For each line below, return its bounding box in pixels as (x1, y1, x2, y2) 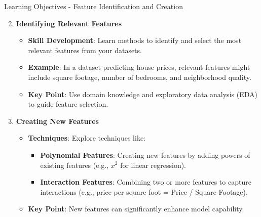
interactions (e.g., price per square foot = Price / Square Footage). (40, 186, 248, 197)
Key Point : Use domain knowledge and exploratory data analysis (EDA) (28, 89, 257, 99)
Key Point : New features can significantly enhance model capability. (28, 203, 244, 214)
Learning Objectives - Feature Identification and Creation (4, 1, 183, 11)
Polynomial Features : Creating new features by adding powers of (40, 149, 250, 160)
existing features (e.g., (40, 159, 109, 170)
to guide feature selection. (28, 99, 108, 109)
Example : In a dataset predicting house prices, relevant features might (28, 62, 250, 72)
